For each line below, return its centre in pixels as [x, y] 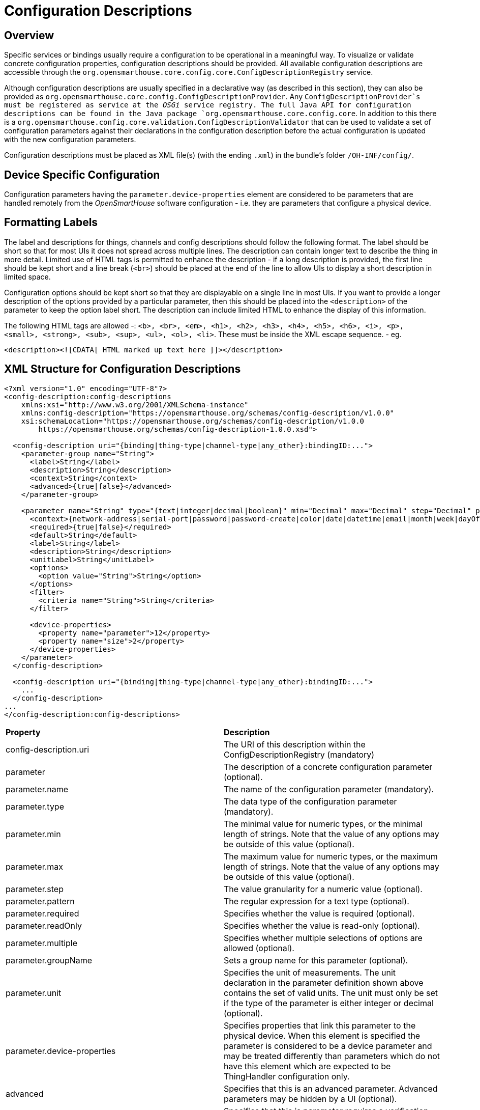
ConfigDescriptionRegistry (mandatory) [299, 754]
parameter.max [35, 866]
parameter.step [35, 889]
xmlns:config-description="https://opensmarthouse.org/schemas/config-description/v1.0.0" [208, 413]
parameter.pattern [40, 901]
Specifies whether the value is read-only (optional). [322, 925]
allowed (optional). [259, 948]
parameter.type [35, 806]
